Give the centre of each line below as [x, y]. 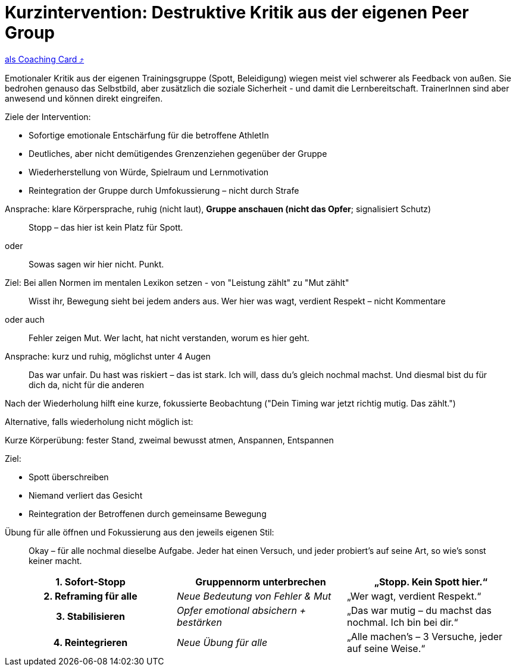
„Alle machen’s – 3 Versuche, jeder [425, 636]
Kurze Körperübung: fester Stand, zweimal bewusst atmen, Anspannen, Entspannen [169, 440]
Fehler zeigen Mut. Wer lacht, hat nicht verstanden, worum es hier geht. [169, 338]
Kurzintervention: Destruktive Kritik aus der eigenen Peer [237, 12]
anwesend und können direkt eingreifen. [84, 98]
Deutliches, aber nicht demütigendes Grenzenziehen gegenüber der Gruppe [178, 153]
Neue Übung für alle [222, 642]
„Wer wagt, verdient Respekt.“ [414, 596]
